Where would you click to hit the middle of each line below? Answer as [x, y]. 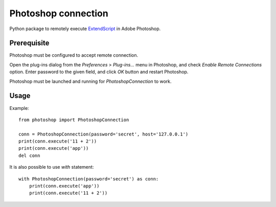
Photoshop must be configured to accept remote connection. [74, 55]
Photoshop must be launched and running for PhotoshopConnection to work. [90, 81]
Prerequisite [29, 43]
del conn [29, 155]
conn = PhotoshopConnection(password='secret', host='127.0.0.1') [103, 134]
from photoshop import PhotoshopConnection [74, 120]
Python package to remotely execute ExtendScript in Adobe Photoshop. [85, 29]
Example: [19, 108]
